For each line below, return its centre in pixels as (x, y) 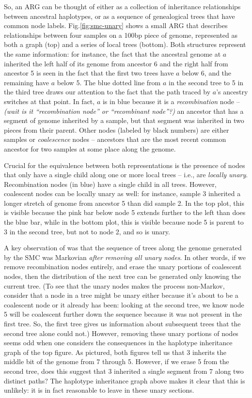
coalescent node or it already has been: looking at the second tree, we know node (124, 304)
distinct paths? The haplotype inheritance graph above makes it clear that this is (125, 380)
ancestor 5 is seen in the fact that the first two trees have (89, 73)
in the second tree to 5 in (206, 82)
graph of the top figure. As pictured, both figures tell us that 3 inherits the (115, 352)
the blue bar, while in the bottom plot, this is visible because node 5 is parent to (124, 222)
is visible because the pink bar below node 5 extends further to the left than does (125, 212)
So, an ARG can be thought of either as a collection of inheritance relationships (122, 6)
